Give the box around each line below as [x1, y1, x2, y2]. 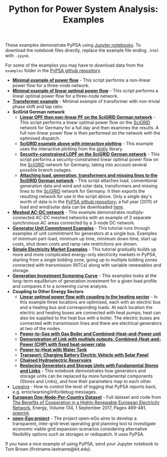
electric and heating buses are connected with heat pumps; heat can [19, 310, 161, 316]
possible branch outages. [19, 167, 72, 173]
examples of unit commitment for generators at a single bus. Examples [12, 230, 158, 237]
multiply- [126, 209, 145, 215]
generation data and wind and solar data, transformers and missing [19, 183, 158, 189]
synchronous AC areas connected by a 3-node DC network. [12, 220, 135, 226]
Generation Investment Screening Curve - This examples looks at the [12, 273, 157, 279]
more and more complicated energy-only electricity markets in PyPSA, [12, 252, 157, 258]
